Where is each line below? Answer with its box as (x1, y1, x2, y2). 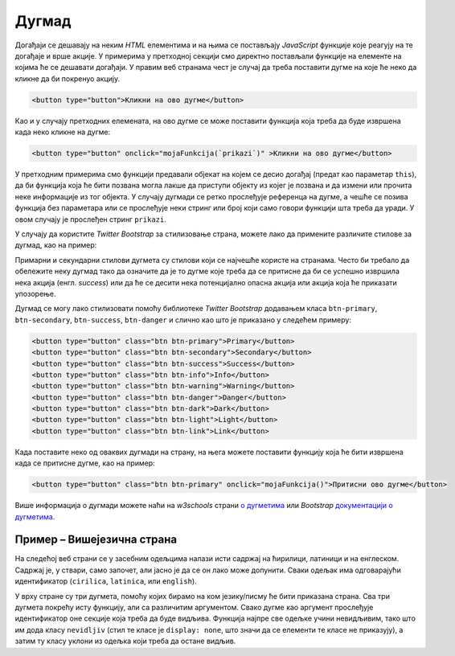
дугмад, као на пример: (14, 240, 97, 250)
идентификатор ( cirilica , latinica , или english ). (14, 576, 197, 586)
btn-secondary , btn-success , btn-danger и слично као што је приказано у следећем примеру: (14, 314, 351, 325)
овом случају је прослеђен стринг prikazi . (14, 214, 166, 224)
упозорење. (14, 289, 56, 298)
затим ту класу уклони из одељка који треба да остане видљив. (14, 636, 236, 646)
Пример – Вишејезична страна (14, 533, 177, 547)
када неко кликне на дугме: (14, 127, 111, 137)
